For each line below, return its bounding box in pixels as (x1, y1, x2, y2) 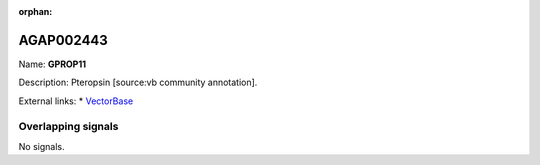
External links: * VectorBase (18, 95, 134, 107)
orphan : (18, 6, 53, 17)
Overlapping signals (18, 120, 119, 134)
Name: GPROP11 (18, 58, 87, 70)
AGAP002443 (18, 31, 109, 49)
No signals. (18, 140, 65, 152)
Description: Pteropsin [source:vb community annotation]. (18, 76, 258, 89)
